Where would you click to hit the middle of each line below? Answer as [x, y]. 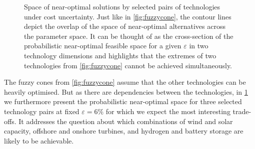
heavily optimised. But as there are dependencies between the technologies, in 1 [126, 91]
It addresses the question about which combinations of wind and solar [126, 121]
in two [199, 46]
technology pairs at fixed [42, 111]
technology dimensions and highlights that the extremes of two [120, 55]
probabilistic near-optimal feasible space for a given [103, 46]
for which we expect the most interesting [168, 111]
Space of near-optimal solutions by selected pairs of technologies [122, 6]
